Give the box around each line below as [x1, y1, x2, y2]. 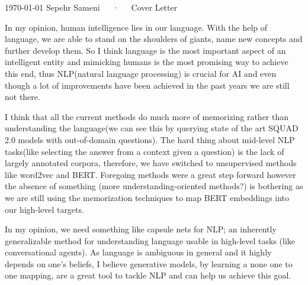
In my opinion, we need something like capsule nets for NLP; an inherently [5, 223, 277, 235]
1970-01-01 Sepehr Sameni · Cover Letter [5, 1, 178, 13]
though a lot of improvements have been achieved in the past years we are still [5, 79, 290, 91]
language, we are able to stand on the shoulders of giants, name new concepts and [5, 33, 303, 45]
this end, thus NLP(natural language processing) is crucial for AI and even [5, 67, 277, 79]
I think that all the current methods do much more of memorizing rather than [5, 110, 289, 122]
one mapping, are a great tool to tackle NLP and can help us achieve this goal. [5, 269, 291, 281]
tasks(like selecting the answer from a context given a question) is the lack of [5, 145, 284, 157]
